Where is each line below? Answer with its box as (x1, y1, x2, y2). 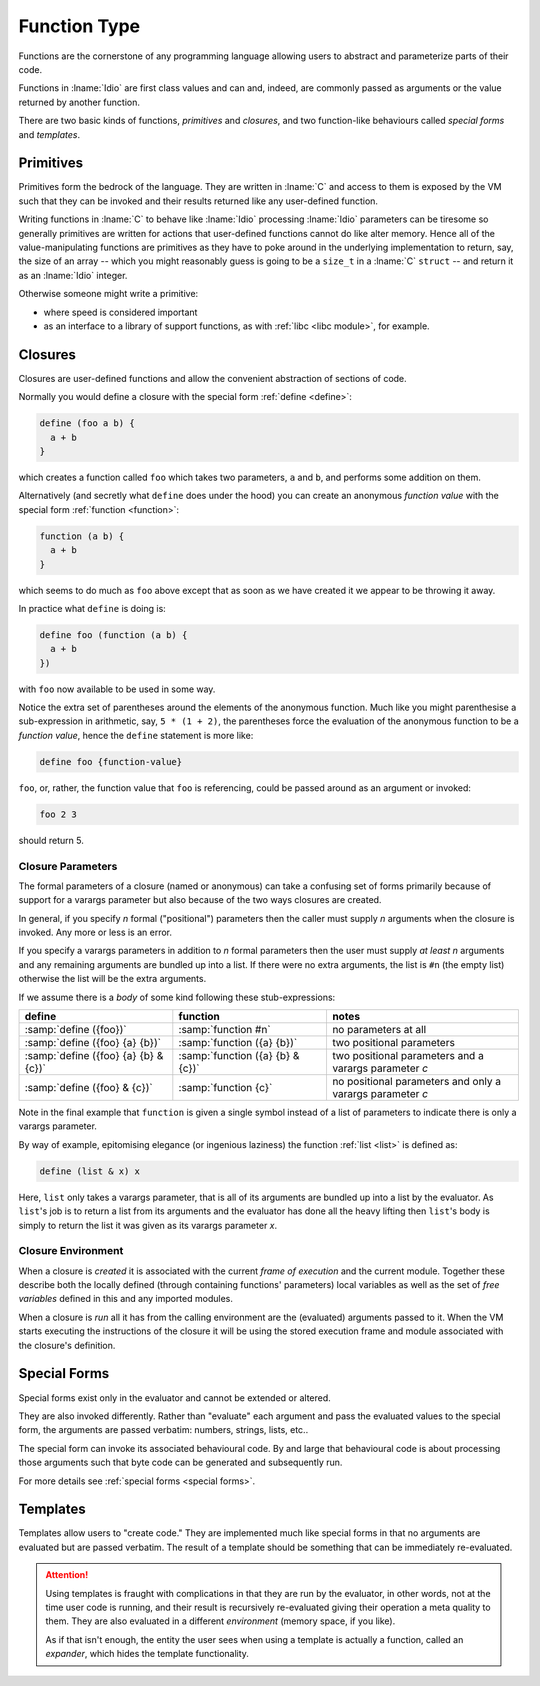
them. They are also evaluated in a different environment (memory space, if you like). (45, 1615, 396, 1627)
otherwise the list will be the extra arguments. (18, 973, 207, 985)
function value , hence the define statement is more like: (18, 729, 254, 741)
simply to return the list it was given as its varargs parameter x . (18, 1219, 278, 1231)
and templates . (18, 128, 80, 140)
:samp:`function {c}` (178, 1081, 273, 1095)
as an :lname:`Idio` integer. (18, 269, 128, 281)
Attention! (45, 1569, 89, 1581)
